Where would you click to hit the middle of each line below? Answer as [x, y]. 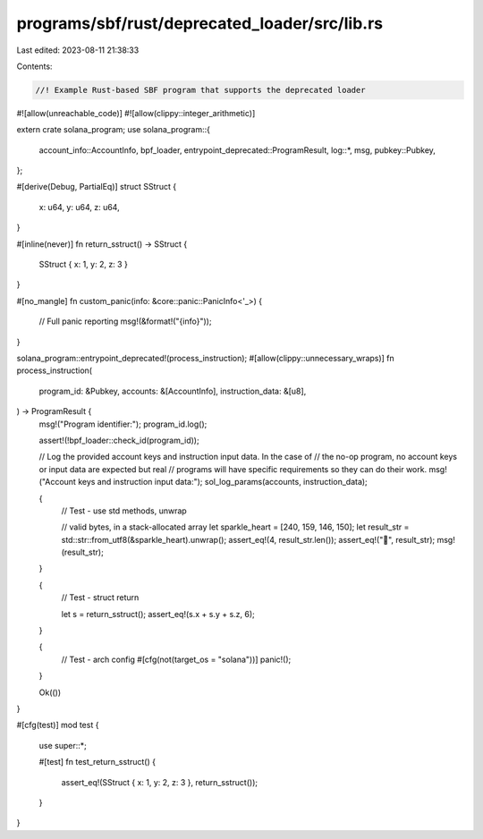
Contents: [34, 66]
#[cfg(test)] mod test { [58, 725]
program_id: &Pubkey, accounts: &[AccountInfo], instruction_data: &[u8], [173, 391]
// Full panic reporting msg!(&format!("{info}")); [125, 321]
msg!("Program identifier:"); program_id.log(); [123, 424]
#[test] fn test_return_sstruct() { [97, 762]
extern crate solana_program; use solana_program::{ [113, 130]
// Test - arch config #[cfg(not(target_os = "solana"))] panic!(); [176, 659]
